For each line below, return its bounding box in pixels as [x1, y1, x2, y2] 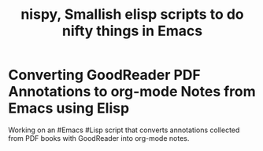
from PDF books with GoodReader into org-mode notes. [8, 133, 190, 142]
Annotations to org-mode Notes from [8, 83, 256, 101]
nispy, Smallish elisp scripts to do [20, 5, 244, 23]
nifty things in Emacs [61, 22, 203, 40]
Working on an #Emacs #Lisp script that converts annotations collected [8, 125, 240, 135]
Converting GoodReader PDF [8, 67, 201, 84]
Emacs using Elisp [8, 99, 130, 117]
